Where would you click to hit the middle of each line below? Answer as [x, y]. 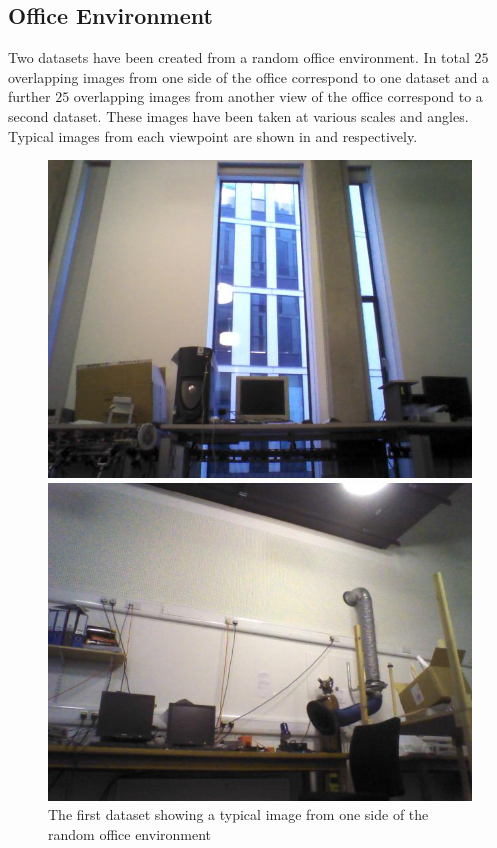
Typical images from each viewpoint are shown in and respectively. [213, 135]
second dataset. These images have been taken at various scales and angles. [238, 115]
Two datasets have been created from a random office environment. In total [239, 57]
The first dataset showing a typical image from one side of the [238, 814]
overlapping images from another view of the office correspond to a [278, 96]
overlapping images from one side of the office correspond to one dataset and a [249, 76]
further [29, 96]
